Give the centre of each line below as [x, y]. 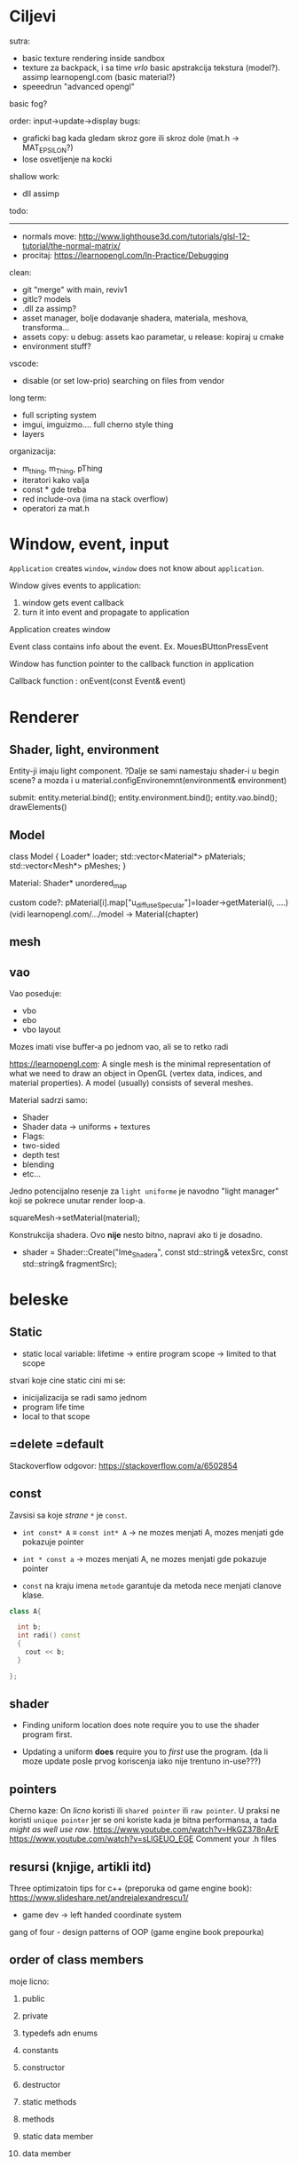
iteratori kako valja [56, 480]
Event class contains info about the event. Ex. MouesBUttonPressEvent [139, 647]
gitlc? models [47, 298]
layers [33, 433]
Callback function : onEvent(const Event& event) [98, 681]
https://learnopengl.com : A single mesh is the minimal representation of [140, 1064]
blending [38, 1164]
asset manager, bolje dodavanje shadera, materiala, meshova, [135, 318]
